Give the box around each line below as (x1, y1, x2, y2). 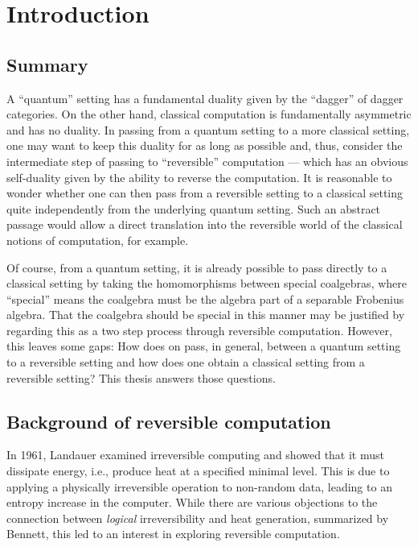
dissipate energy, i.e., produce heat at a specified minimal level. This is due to (6, 462, 390, 479)
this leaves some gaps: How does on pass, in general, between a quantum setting (6, 338, 401, 354)
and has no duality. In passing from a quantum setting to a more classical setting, (6, 121, 410, 138)
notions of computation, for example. (6, 231, 189, 248)
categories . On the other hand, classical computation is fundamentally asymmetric (6, 106, 412, 122)
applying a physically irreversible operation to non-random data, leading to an (6, 478, 392, 495)
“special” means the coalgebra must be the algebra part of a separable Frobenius (6, 290, 404, 307)
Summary (6, 52, 88, 77)
